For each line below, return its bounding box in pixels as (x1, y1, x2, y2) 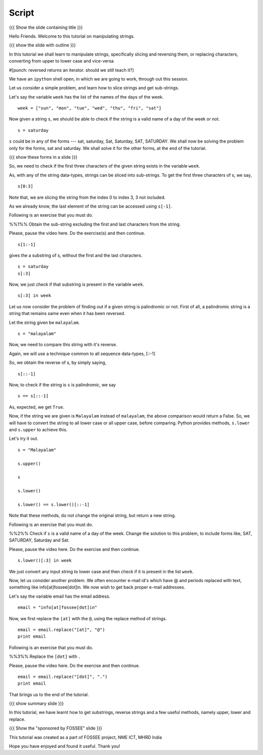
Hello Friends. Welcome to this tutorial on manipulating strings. (9, 33, 135, 39)
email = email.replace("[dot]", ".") (18, 674, 108, 679)
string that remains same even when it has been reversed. (9, 311, 126, 316)
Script (9, 7, 34, 18)
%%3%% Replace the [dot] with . (9, 653, 81, 659)
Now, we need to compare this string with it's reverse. (9, 342, 117, 348)
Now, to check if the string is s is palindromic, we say (9, 382, 116, 388)
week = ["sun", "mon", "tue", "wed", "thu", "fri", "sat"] (18, 105, 162, 111)
